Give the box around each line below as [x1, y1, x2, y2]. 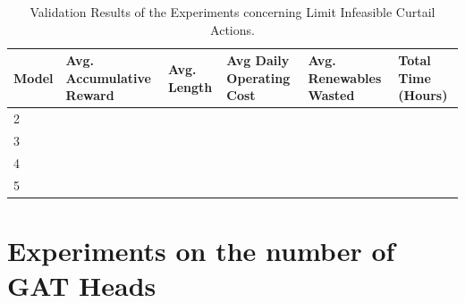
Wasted [308, 86, 355, 105]
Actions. [210, 20, 255, 38]
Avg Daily [226, 51, 290, 70]
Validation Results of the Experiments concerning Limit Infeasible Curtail [30, 3, 435, 21]
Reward [65, 86, 114, 105]
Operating [226, 68, 291, 87]
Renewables [308, 68, 382, 87]
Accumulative [65, 68, 151, 87]
